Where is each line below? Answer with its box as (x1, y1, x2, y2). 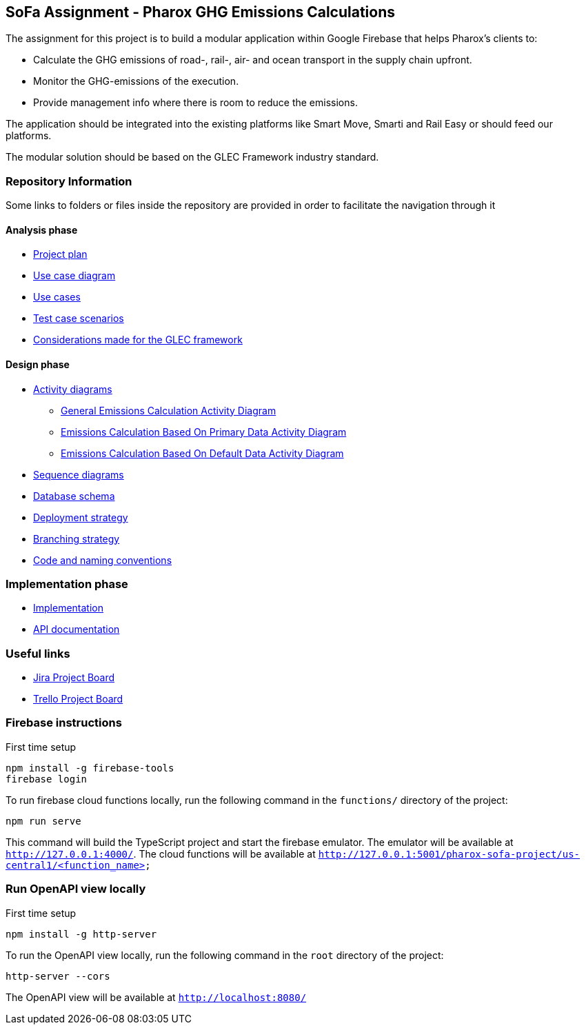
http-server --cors (6, 970, 110, 982)
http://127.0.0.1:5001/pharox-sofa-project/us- (318, 848, 580, 860)
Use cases (33, 291, 81, 303)
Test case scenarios (33, 312, 124, 325)
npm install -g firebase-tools (6, 762, 174, 774)
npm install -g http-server (6, 928, 157, 940)
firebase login (6, 773, 88, 785)
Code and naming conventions (33, 554, 172, 566)
